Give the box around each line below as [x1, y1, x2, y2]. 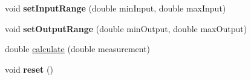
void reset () [5, 62, 53, 75]
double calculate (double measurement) [5, 42, 151, 55]
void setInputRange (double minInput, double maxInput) [5, 2, 226, 14]
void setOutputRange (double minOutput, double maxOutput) [5, 22, 247, 35]
